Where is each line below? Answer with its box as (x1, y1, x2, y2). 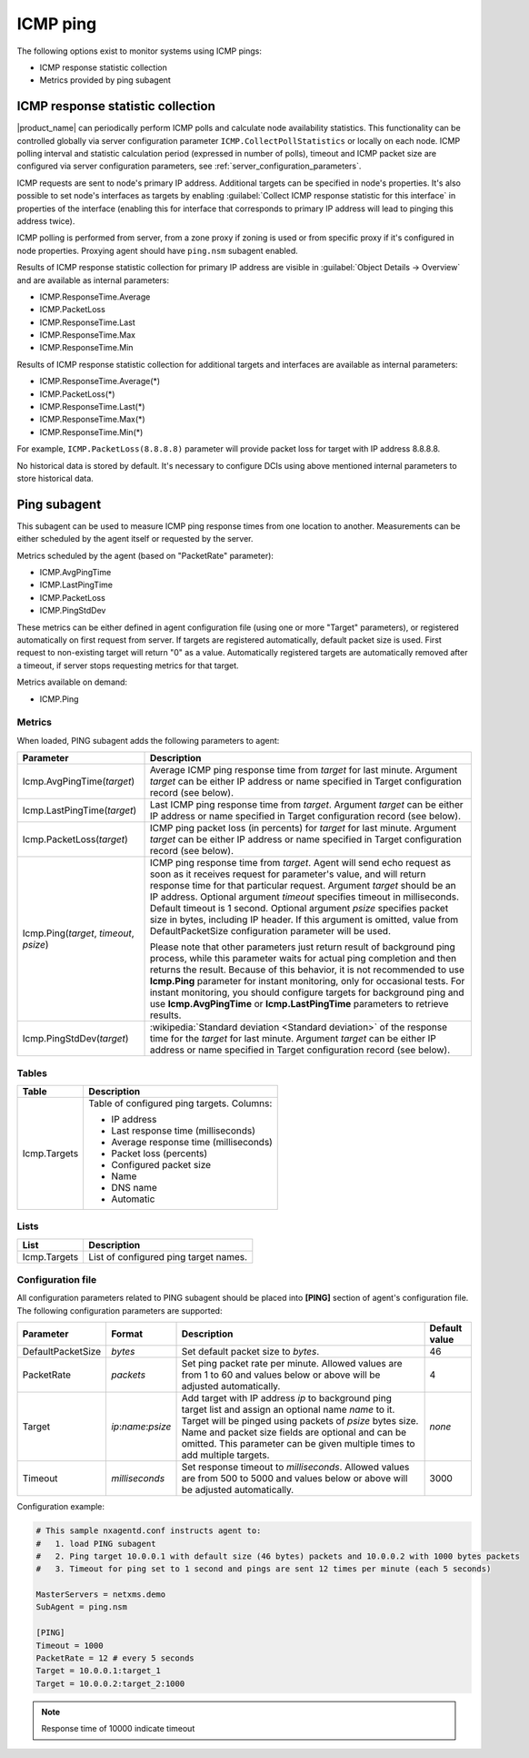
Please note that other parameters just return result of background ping (149, 940, 456, 953)
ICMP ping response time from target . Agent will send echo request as (149, 857, 452, 869)
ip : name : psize (110, 1420, 172, 1433)
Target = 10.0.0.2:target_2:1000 (35, 1678, 185, 1689)
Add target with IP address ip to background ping (181, 1392, 393, 1405)
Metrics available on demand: (16, 676, 127, 687)
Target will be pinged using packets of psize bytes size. (181, 1415, 419, 1428)
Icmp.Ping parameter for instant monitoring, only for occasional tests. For (149, 975, 465, 988)
